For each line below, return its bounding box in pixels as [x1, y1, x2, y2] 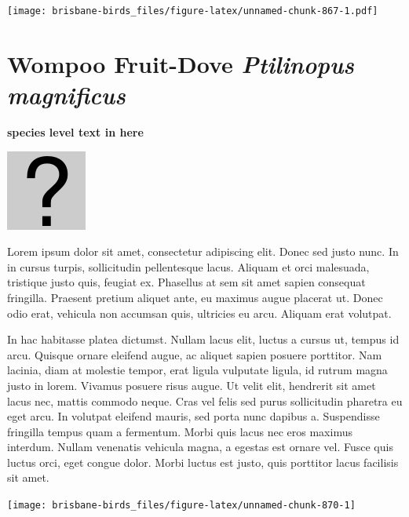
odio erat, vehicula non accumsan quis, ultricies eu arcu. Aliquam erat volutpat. [7, 304, 392, 321]
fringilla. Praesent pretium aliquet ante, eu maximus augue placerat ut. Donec [7, 289, 383, 305]
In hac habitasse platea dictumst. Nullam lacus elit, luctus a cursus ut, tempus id [7, 331, 400, 348]
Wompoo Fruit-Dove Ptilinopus [7, 47, 354, 80]
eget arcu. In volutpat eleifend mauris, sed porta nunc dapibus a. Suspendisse [7, 408, 380, 424]
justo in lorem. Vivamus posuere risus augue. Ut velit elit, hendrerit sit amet [7, 377, 376, 393]
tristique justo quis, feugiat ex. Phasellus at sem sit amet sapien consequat [7, 274, 366, 290]
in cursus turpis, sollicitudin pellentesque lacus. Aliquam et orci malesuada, [7, 258, 370, 275]
